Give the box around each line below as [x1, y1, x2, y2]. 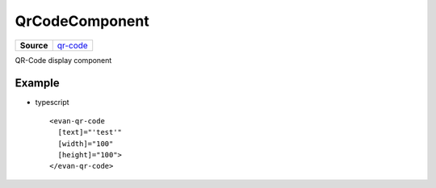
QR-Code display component [15, 55, 112, 65]
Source [19, 40, 48, 51]
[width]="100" [57, 139, 114, 148]
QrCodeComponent [15, 12, 149, 30]
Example [15, 77, 60, 90]
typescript [35, 98, 69, 107]
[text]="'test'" [57, 127, 123, 137]
